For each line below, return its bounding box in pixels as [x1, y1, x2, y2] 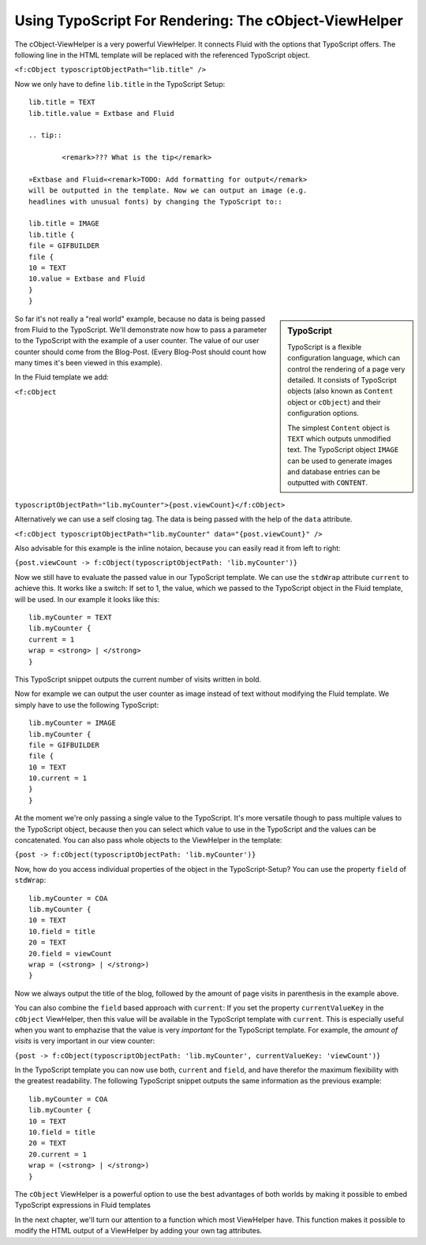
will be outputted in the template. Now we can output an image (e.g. [28, 186, 308, 195]
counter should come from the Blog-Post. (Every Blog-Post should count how [14, 347, 267, 357]
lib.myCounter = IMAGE [28, 719, 117, 727]
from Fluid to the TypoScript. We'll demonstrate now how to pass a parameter [14, 324, 267, 335]
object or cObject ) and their [287, 397, 382, 406]
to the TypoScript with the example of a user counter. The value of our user [14, 336, 260, 346]
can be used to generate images [287, 456, 393, 465]
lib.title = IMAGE [28, 219, 100, 228]
